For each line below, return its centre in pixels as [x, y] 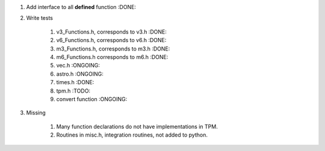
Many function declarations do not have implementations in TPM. [137, 126]
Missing [36, 113]
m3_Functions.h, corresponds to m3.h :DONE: [113, 49]
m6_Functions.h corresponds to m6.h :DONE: [112, 57]
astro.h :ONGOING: [80, 74]
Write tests [40, 18]
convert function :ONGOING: [92, 99]
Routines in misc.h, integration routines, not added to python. [132, 135]
